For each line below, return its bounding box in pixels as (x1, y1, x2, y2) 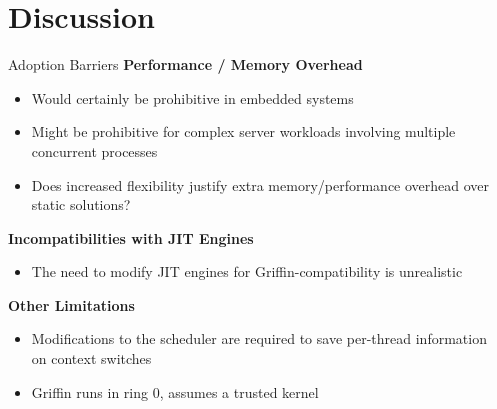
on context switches (31, 348, 152, 369)
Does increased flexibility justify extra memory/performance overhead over (31, 174, 490, 195)
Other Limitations (8, 294, 135, 315)
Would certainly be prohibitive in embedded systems (31, 87, 354, 108)
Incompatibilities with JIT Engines (8, 227, 254, 248)
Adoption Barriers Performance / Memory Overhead (8, 54, 363, 75)
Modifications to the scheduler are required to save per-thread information (31, 328, 487, 349)
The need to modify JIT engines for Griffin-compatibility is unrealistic (31, 261, 463, 282)
